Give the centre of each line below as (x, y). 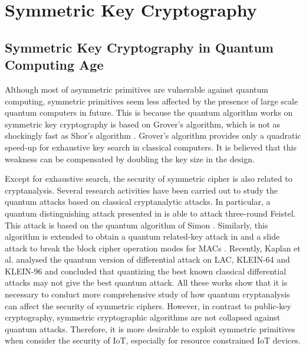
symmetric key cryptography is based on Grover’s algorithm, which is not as (143, 124)
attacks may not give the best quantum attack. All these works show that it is (146, 282)
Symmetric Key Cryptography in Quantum (139, 47)
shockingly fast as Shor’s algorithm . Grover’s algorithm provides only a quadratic (153, 135)
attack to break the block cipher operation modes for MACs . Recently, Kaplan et (153, 248)
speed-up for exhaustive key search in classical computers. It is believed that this (151, 147)
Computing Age (54, 65)
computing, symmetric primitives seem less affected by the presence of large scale (152, 101)
